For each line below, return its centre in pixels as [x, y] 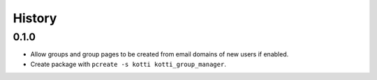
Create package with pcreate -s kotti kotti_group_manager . [128, 64]
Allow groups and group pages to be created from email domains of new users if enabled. [160, 54]
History [35, 18]
